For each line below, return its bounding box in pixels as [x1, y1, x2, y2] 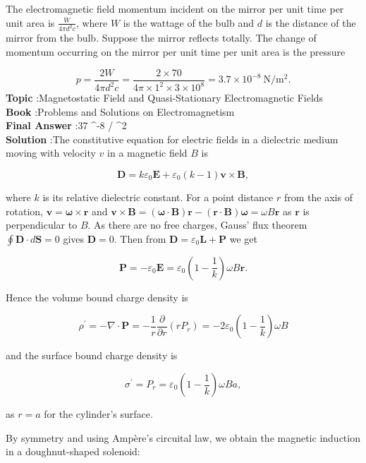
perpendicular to [6, 217, 78, 232]
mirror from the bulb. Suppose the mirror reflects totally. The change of [6, 30, 317, 45]
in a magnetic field [107, 145, 188, 160]
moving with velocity [6, 145, 96, 160]
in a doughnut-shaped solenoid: [6, 444, 140, 459]
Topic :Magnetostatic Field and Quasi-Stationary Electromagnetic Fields [6, 90, 324, 105]
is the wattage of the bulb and [123, 15, 255, 30]
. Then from [114, 231, 166, 246]
